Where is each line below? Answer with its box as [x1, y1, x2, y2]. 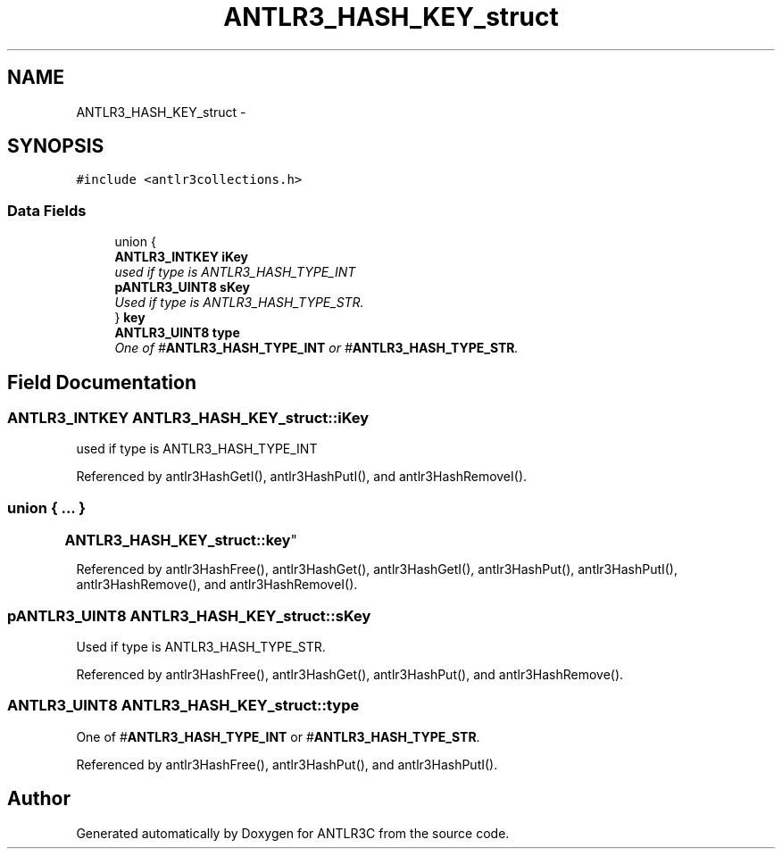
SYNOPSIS [7, 135, 104, 158]
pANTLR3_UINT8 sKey [114, 279, 250, 295]
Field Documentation [7, 370, 196, 394]
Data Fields [7, 201, 87, 220]
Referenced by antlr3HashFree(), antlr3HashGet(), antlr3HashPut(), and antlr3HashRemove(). [76, 666, 624, 682]
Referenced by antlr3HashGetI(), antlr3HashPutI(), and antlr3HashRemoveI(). [76, 469, 528, 485]
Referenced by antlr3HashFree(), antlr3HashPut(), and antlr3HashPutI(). [76, 756, 498, 772]
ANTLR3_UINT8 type [114, 325, 240, 341]
